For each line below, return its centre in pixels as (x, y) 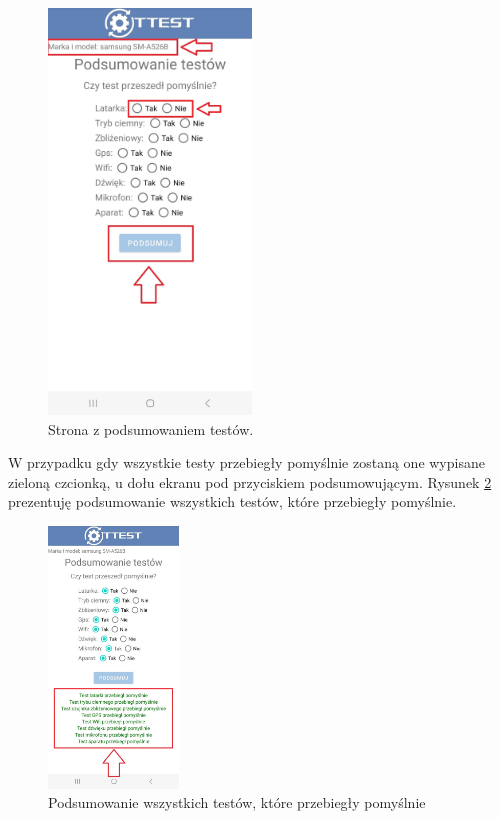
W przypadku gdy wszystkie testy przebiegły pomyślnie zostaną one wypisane (246, 462)
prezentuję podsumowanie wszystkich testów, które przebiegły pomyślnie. (232, 501)
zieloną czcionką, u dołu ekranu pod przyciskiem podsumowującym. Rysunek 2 (250, 481)
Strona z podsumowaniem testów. (151, 428)
